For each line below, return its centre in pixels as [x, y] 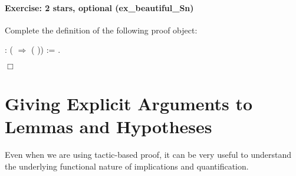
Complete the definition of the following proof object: [101, 30]
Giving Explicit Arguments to [129, 104]
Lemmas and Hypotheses [108, 126]
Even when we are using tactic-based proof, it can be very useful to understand [148, 155]
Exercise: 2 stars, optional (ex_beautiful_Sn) [99, 7]
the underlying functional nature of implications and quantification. [127, 166]
